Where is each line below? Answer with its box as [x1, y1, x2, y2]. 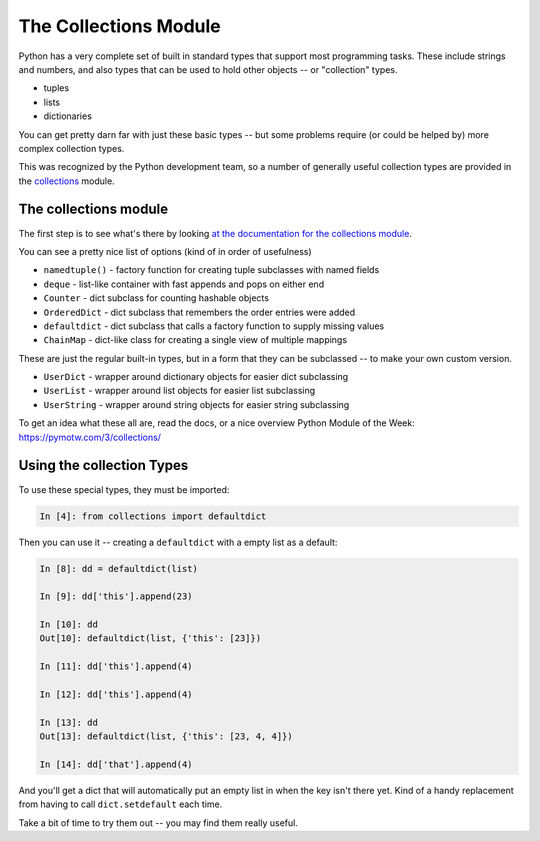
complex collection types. [18, 142, 125, 154]
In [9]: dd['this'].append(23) [39, 591, 194, 602]
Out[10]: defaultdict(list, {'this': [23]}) [39, 633, 262, 644]
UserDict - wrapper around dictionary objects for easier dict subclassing [43, 371, 349, 383]
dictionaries [43, 110, 92, 122]
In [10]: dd [39, 619, 99, 630]
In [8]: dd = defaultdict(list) [39, 563, 199, 574]
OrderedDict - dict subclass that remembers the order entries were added [43, 306, 356, 318]
